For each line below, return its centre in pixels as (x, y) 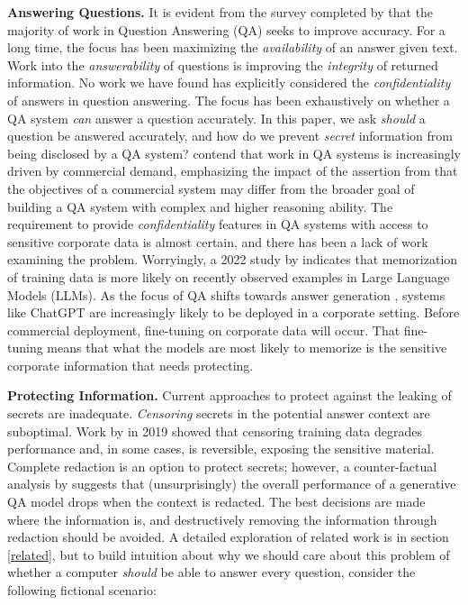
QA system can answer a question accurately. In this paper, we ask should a (216, 118)
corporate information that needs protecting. (130, 365)
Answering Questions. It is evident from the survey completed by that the (220, 12)
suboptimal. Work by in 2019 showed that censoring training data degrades (215, 431)
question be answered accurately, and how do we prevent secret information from (230, 136)
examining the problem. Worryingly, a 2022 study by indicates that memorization (233, 259)
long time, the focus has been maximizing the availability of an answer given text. (233, 47)
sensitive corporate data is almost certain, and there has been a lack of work (218, 241)
